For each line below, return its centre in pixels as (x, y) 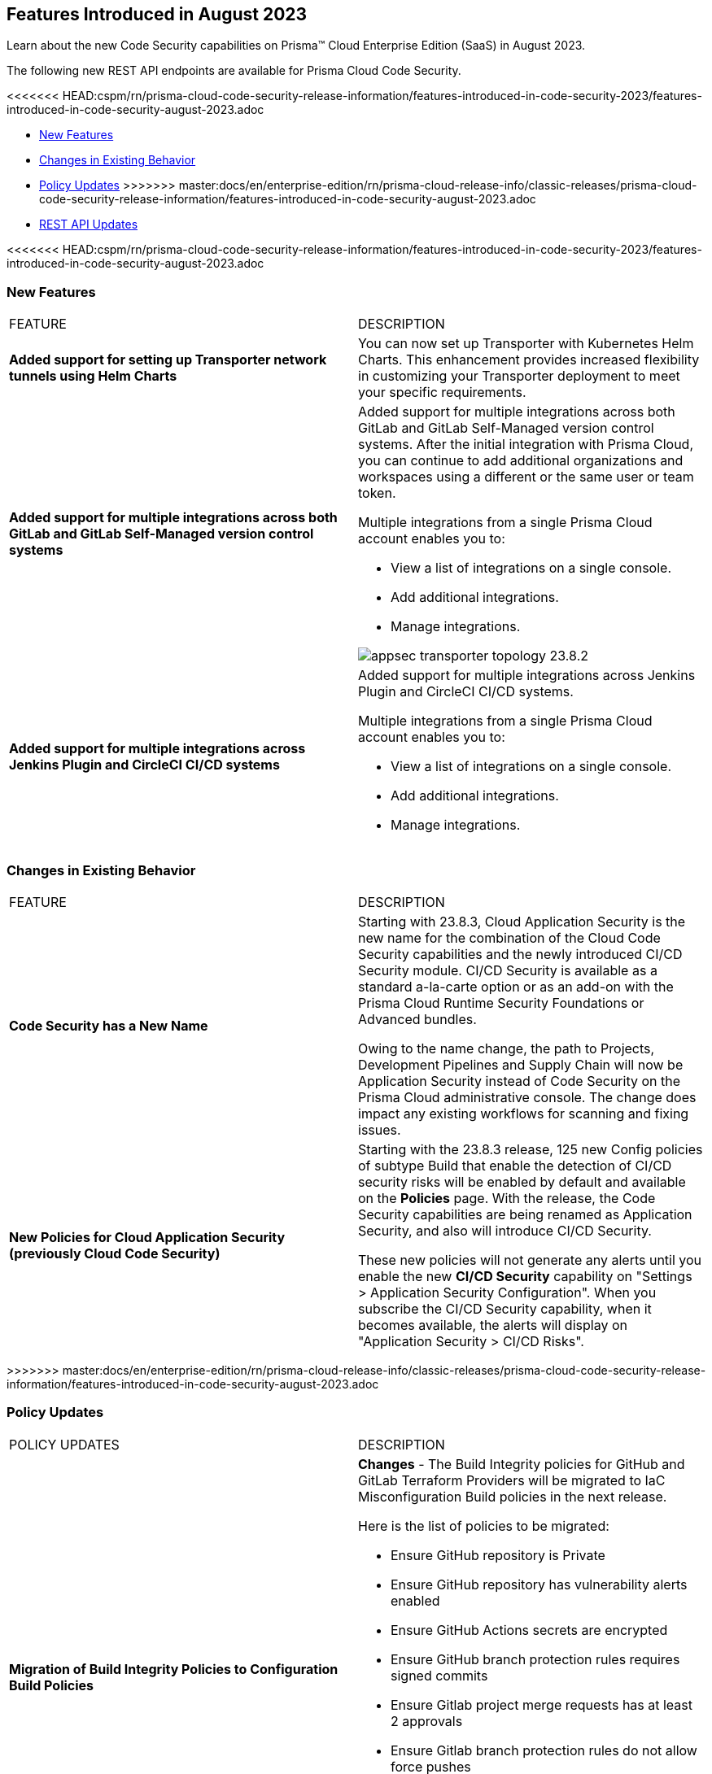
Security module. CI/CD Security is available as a (508, 970)
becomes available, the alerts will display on (493, 1325)
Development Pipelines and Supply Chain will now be (521, 1064)
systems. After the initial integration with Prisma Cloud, (526, 445)
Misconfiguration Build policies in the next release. (513, 1496)
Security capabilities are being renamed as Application (525, 1214)
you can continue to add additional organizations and (521, 461)
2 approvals (427, 1721)
